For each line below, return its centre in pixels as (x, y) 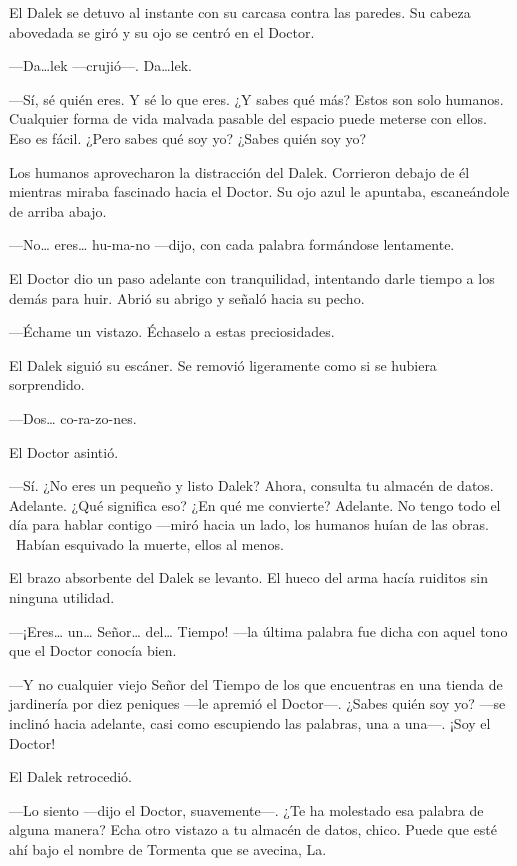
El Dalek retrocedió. (70, 776)
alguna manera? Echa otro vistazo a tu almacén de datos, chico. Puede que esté (253, 829)
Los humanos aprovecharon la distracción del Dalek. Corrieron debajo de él (239, 171)
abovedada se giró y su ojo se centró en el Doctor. (162, 31)
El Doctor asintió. (64, 451)
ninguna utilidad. (62, 597)
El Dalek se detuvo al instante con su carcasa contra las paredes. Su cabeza (240, 12)
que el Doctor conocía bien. (93, 650)
